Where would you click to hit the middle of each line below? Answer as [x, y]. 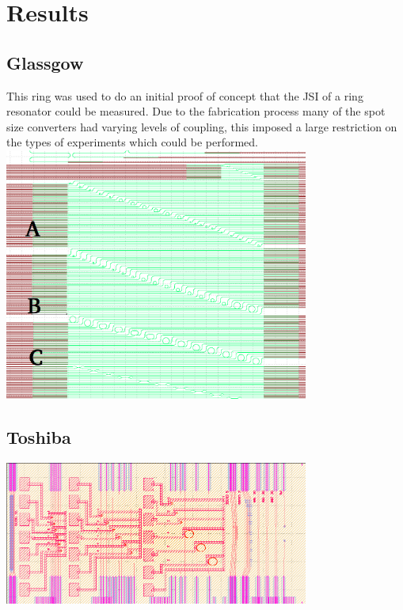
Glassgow [45, 62]
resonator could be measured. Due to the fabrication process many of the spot [196, 111]
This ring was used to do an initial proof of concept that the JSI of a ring [185, 95]
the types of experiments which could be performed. [132, 142]
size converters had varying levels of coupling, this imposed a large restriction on [202, 126]
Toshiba [39, 436]
